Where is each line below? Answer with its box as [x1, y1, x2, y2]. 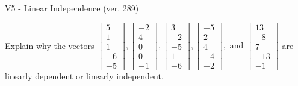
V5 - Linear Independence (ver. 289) [5, 2, 139, 14]
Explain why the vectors [5, 39, 95, 51]
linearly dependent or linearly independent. [5, 69, 164, 82]
